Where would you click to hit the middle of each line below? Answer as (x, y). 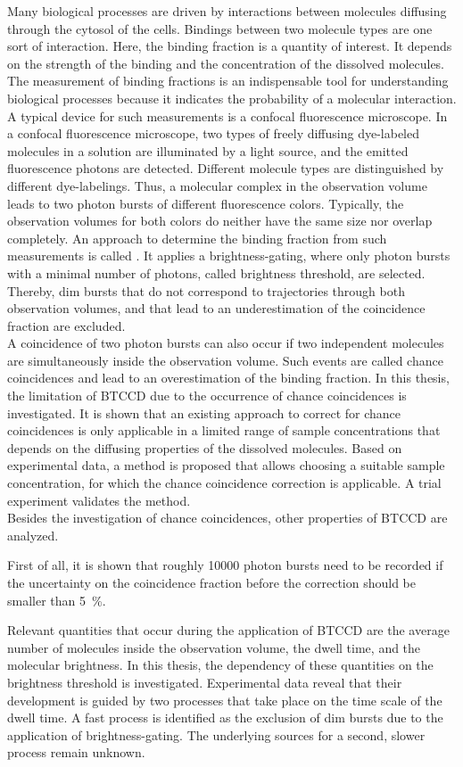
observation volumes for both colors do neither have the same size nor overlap (220, 221)
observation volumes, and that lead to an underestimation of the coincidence (216, 308)
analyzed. (33, 535)
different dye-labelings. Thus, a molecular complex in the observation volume (217, 185)
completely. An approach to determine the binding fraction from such (197, 238)
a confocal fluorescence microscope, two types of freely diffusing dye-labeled (213, 133)
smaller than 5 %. (57, 600)
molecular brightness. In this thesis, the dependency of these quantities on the (220, 665)
